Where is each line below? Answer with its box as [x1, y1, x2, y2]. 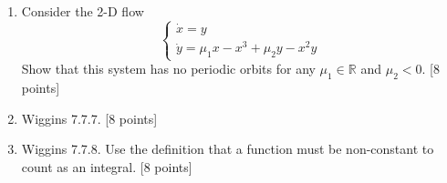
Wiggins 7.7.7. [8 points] [21, 108, 158, 127]
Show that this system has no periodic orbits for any [21, 59, 316, 78]
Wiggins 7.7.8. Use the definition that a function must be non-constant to [21, 139, 434, 158]
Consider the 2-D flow [21, 2, 144, 20]
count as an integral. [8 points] [21, 157, 192, 176]
